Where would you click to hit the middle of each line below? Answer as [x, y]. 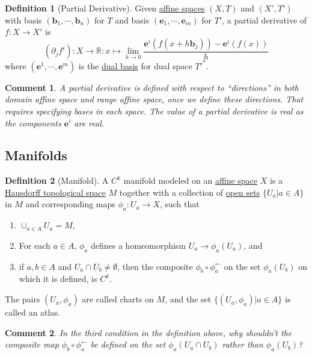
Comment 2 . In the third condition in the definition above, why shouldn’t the [148, 332]
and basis [132, 20]
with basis [23, 20]
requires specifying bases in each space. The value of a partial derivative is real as [154, 111]
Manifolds [36, 155]
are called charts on [118, 299]
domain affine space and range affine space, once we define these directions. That [154, 99]
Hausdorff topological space [55, 192]
